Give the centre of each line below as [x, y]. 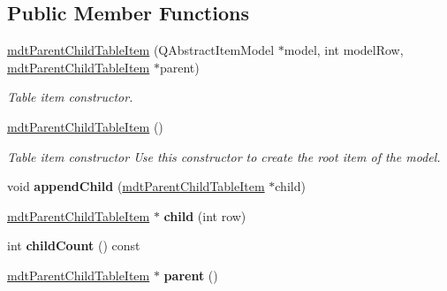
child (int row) [205, 215]
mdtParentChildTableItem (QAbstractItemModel [141, 50]
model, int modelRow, [344, 50]
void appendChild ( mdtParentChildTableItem [136, 186]
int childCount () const [74, 245]
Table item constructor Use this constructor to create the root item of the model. [224, 156]
